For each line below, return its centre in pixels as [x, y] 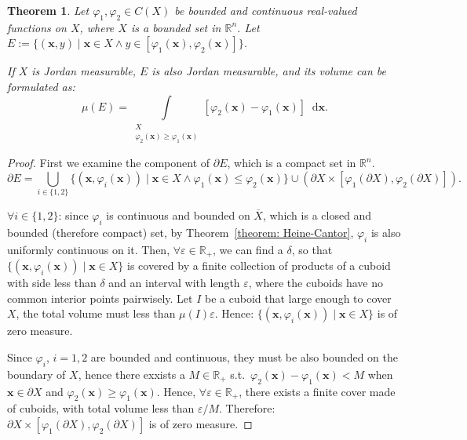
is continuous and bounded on [178, 215]
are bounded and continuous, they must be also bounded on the [244, 356]
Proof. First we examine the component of [109, 163]
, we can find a [248, 249]
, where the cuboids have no [316, 283]
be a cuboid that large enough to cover [298, 298]
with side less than [52, 283]
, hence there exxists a [131, 374]
